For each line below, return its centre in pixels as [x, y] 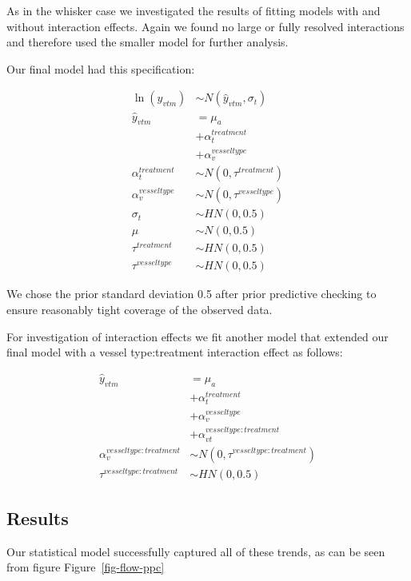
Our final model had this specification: [101, 68]
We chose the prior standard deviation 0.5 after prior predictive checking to [192, 294]
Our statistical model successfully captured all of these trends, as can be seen [196, 551]
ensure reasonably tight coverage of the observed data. [140, 309]
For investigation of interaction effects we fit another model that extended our [198, 336]
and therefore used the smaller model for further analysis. [148, 42]
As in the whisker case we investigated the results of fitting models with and [194, 10]
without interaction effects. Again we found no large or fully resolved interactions [205, 26]
